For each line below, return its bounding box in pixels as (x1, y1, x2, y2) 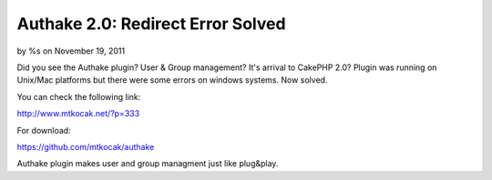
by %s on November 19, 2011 (16, 45, 126, 56)
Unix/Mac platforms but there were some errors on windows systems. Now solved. (16, 75, 328, 85)
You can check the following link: (16, 91, 141, 102)
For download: (16, 125, 72, 135)
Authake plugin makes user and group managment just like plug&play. (16, 158, 279, 169)
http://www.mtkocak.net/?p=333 (16, 108, 140, 119)
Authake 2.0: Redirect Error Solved (16, 14, 286, 34)
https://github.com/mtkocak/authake (16, 141, 155, 152)
